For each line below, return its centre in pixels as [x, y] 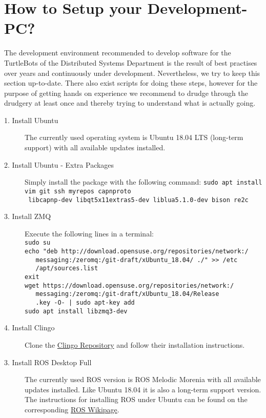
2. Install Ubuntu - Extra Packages [59, 164]
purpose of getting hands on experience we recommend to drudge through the [126, 93]
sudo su [38, 243]
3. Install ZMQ [28, 216]
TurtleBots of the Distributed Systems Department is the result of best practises [131, 62]
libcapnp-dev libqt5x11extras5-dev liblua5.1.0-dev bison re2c [138, 200]
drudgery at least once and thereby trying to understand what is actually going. [130, 103]
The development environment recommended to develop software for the [118, 53]
